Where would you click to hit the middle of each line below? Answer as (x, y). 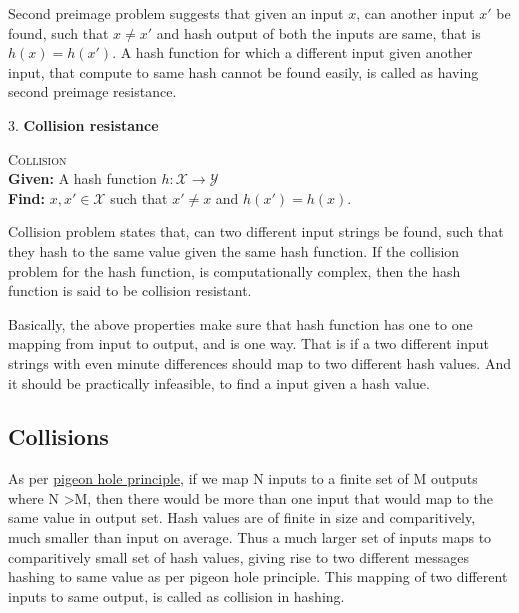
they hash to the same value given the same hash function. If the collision (234, 250)
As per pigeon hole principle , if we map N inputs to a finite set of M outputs (243, 478)
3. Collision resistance (83, 124)
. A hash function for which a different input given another (292, 52)
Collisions (58, 436)
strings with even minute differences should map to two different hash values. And (259, 362)
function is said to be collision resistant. (130, 290)
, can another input (415, 13)
